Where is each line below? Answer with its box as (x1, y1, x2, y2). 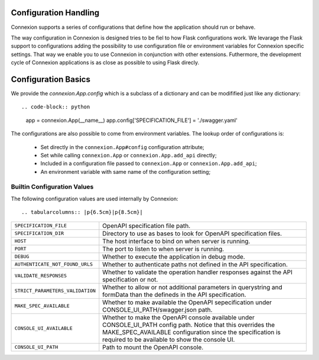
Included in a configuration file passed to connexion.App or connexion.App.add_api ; (40, 160, 257, 167)
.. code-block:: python (21, 104, 90, 110)
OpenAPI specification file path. (102, 222, 191, 230)
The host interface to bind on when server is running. (102, 237, 250, 245)
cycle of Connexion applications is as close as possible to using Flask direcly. (11, 59, 200, 66)
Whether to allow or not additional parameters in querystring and (102, 283, 283, 291)
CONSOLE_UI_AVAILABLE (14, 325, 73, 332)
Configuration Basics (11, 74, 91, 84)
